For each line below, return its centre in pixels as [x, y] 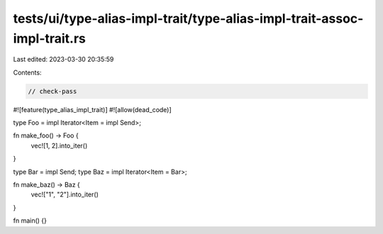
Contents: [27, 72]
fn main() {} [30, 221]
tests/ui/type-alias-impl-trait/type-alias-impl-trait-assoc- [188, 18]
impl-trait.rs [50, 38]
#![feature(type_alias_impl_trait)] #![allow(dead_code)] [92, 109]
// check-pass [52, 91]
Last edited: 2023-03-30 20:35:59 [63, 60]
